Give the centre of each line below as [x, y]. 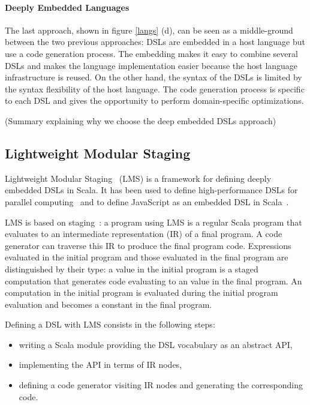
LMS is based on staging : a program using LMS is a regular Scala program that [154, 222]
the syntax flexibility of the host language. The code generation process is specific [155, 88]
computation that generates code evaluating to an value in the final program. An [154, 280]
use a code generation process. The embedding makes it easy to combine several [151, 53]
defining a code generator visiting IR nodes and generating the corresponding [161, 385]
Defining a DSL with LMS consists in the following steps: [110, 324]
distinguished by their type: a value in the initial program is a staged [132, 268]
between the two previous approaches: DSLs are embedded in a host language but [155, 42]
